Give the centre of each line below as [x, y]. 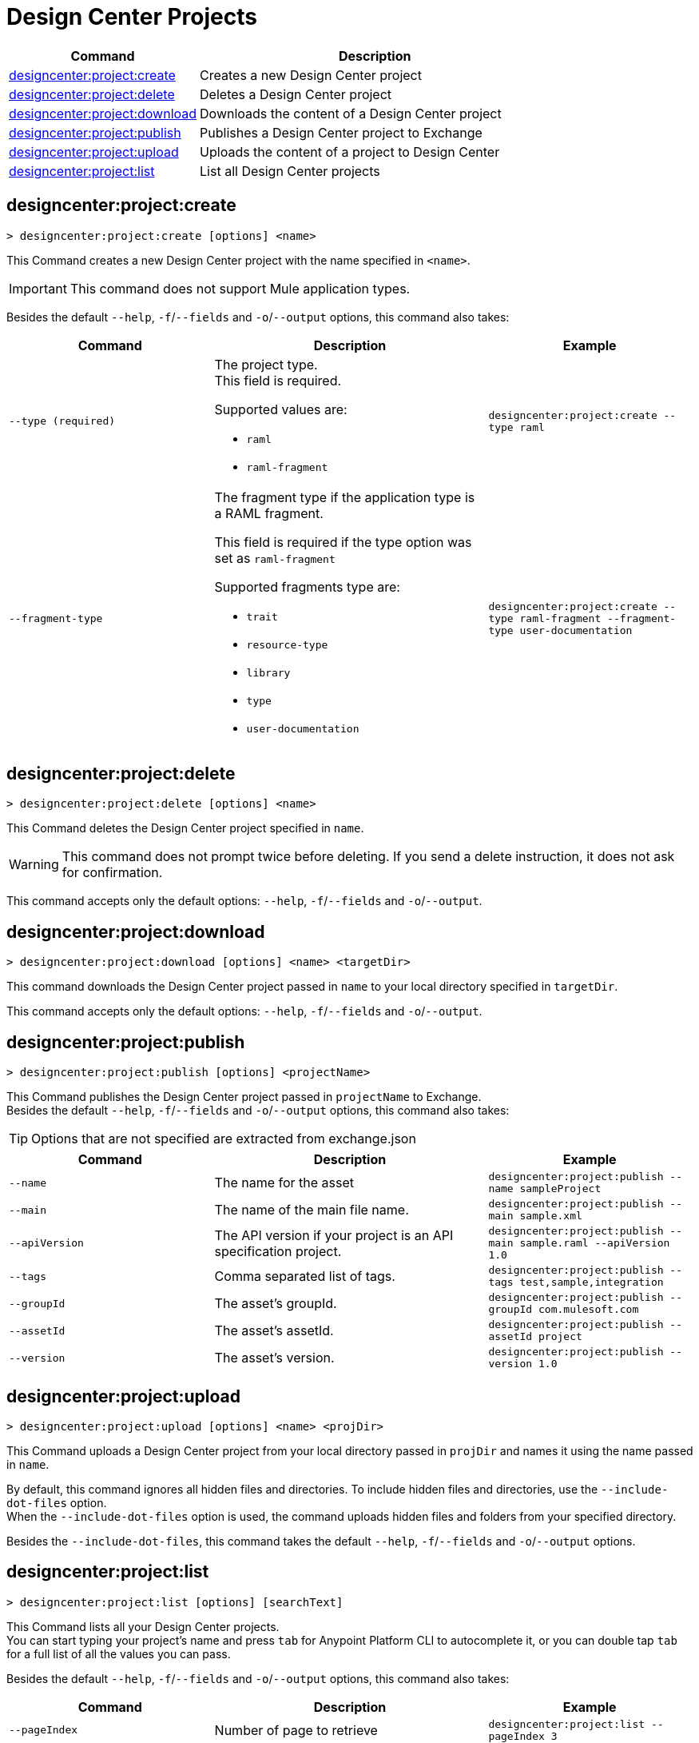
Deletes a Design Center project [296, 94]
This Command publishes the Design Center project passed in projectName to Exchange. [244, 1097]
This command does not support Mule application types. [240, 288]
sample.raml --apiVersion [595, 1243]
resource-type [287, 644]
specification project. [278, 1251]
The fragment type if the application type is [345, 497]
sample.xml [551, 1216]
